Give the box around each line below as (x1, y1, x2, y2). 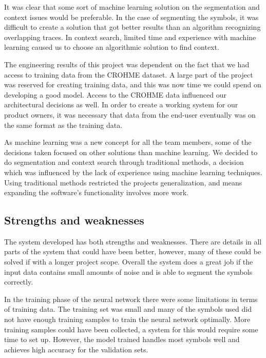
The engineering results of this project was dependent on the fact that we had (4, 59, 250, 69)
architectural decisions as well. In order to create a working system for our (4, 99, 238, 110)
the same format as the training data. (4, 119, 123, 130)
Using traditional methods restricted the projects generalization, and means (4, 177, 242, 187)
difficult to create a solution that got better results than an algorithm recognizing (4, 22, 261, 32)
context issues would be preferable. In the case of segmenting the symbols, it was (4, 11, 259, 22)
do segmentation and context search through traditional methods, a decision (4, 157, 244, 167)
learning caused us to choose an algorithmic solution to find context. (4, 42, 219, 52)
